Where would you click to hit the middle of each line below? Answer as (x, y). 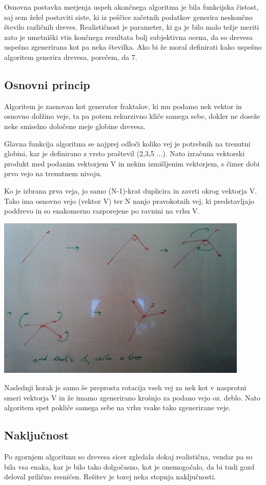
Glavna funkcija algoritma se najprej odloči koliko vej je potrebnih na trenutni (127, 143)
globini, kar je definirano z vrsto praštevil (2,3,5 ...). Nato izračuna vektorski (125, 153)
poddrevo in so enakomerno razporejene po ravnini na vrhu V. (102, 211)
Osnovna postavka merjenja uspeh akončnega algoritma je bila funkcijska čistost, (131, 7)
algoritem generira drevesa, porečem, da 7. (71, 57)
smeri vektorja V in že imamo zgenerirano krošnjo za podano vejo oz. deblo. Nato (132, 397)
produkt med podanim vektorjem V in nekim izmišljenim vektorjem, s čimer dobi (132, 163)
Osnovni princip (47, 84)
